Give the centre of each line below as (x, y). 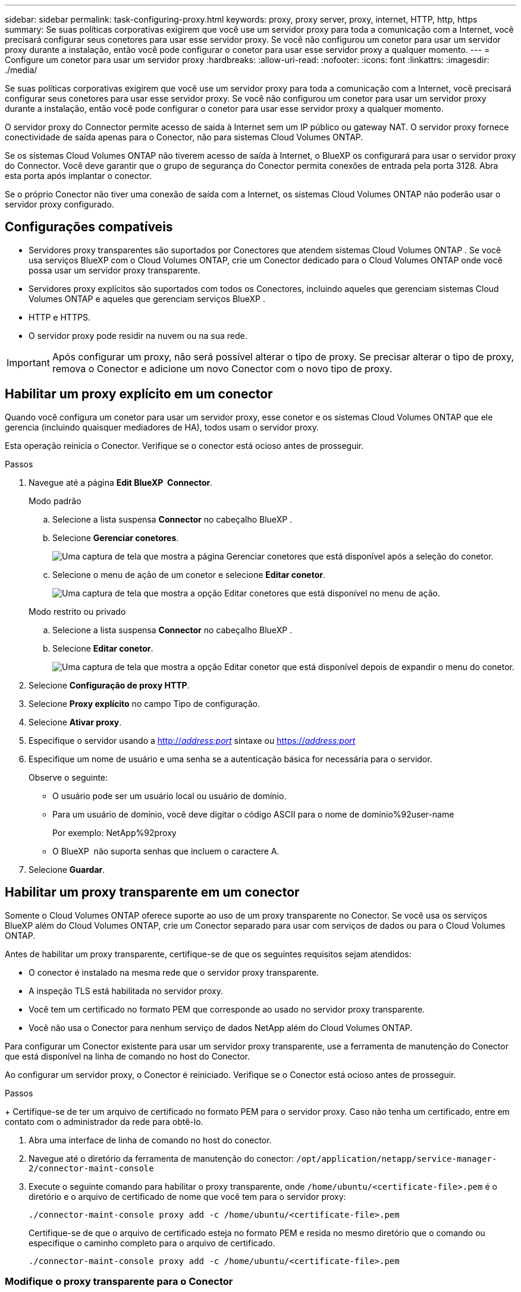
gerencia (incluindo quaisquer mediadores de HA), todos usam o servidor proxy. (162, 427)
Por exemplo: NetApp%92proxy (114, 832)
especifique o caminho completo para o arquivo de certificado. (152, 1243)
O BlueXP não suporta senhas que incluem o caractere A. (166, 851)
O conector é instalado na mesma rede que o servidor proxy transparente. (174, 972)
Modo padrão (55, 501)
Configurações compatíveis (89, 227)
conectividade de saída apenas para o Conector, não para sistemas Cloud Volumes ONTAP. (184, 137)
